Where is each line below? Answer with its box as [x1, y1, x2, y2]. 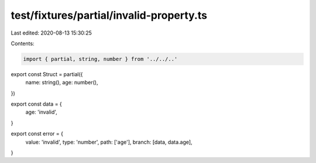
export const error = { [11, 130, 64, 137]
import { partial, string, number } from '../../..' [23, 56, 178, 62]
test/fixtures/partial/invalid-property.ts [11, 9, 208, 22]
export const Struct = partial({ [11, 70, 83, 77]
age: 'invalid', [25, 108, 58, 116]
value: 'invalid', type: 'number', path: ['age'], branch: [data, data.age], [25, 138, 193, 145]
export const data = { [11, 100, 63, 108]
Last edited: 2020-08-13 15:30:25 [11, 29, 92, 36]
